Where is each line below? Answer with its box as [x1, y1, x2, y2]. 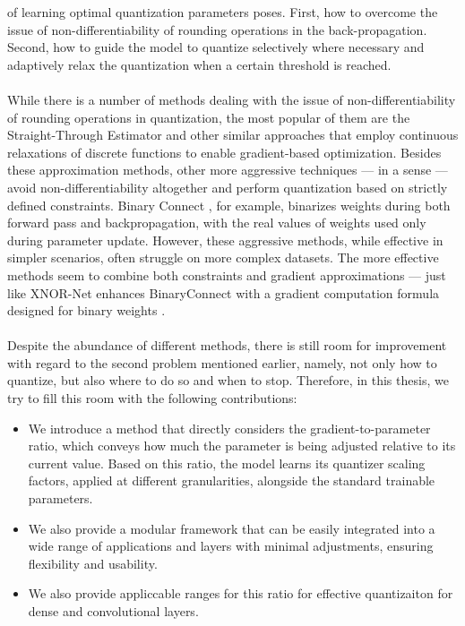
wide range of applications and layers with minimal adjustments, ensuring [28, 536, 434, 555]
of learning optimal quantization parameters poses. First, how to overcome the [7, 3, 438, 21]
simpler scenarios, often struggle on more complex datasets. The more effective [7, 248, 439, 267]
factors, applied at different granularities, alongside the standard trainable [28, 471, 435, 490]
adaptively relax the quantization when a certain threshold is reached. [7, 55, 392, 73]
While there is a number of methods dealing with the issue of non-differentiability [7, 90, 456, 108]
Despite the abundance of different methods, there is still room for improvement [7, 336, 447, 355]
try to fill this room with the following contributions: [7, 389, 297, 407]
